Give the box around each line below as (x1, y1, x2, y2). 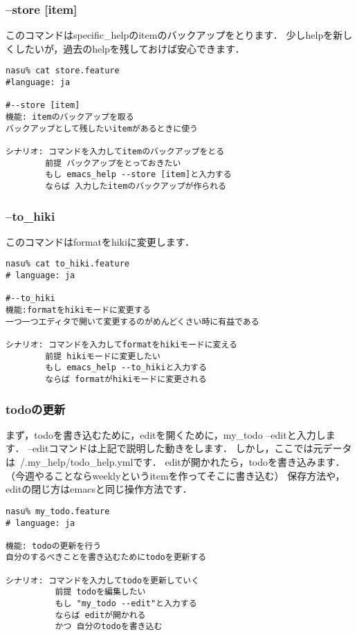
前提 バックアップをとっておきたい (45, 158, 181, 168)
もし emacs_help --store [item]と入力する (45, 170, 232, 180)
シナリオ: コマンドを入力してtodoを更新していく (6, 575, 200, 585)
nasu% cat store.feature (6, 66, 120, 76)
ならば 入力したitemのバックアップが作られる (45, 181, 226, 191)
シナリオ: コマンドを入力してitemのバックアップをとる (6, 147, 225, 156)
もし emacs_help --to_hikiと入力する (45, 363, 207, 373)
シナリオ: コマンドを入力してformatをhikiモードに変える (6, 340, 237, 350)
